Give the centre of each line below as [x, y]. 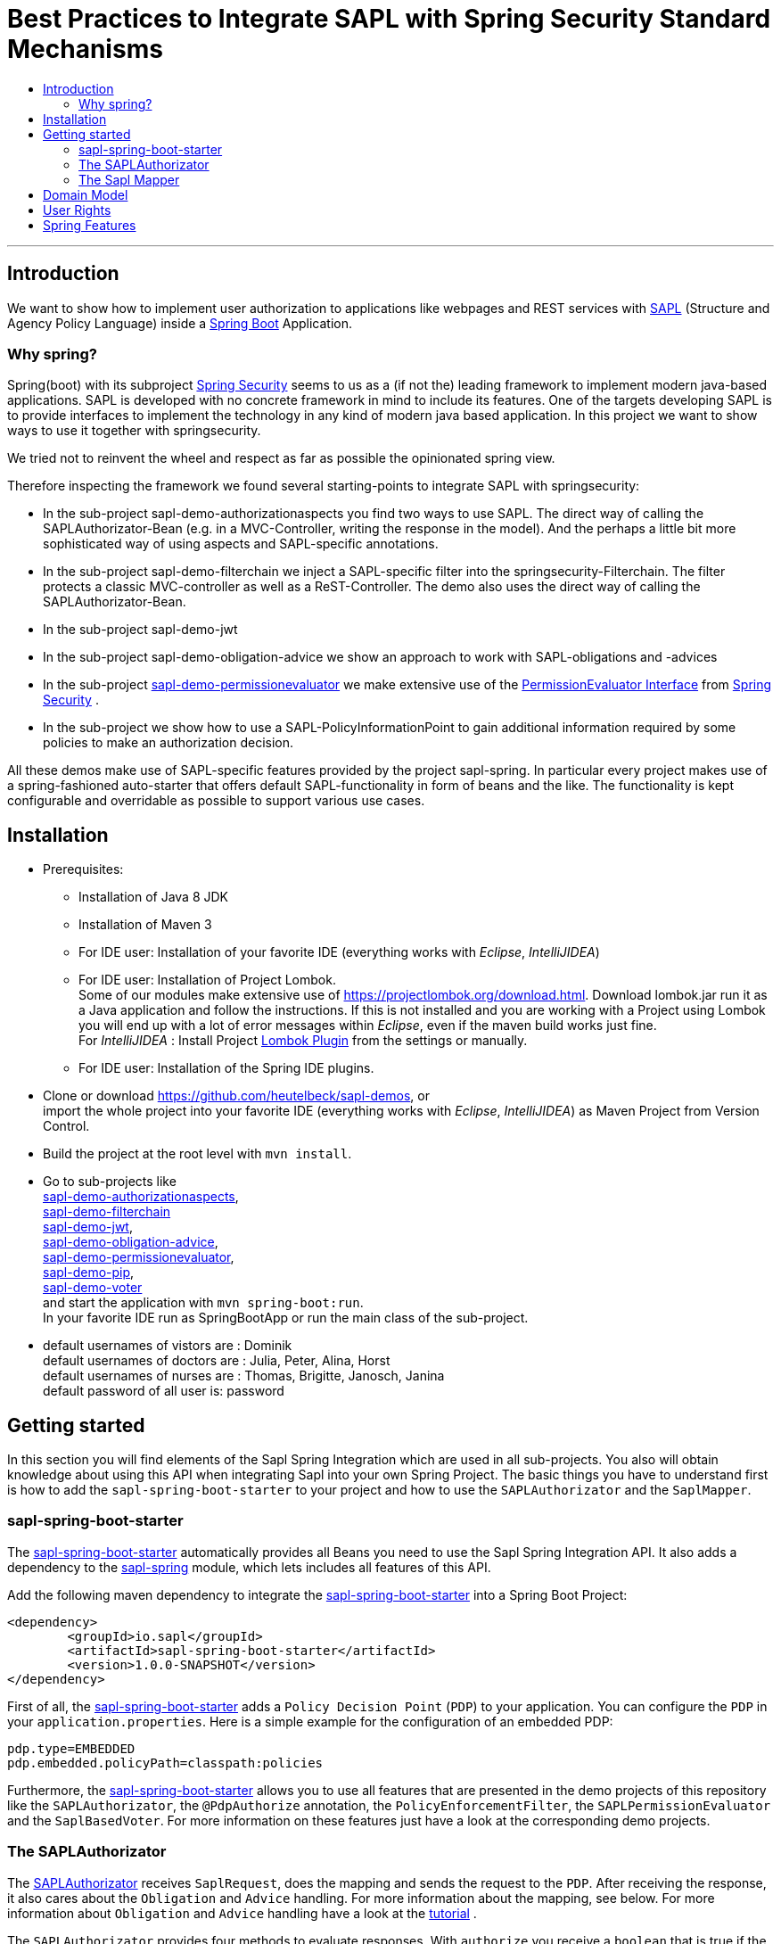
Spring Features [90, 225]
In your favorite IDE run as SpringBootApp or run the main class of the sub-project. [286, 1318]
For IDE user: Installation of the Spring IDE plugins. [226, 1068]
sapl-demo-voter [93, 1288]
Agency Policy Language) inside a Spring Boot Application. [180, 323]
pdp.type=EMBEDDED [71, 1748]
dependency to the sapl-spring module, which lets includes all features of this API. [249, 1567]
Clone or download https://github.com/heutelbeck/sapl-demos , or [236, 1096]
